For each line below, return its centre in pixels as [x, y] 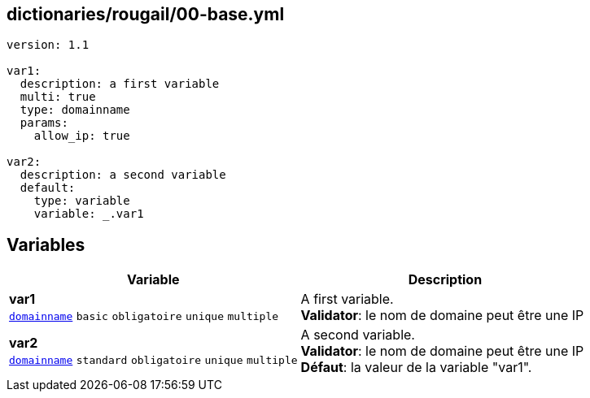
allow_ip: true [82, 136]
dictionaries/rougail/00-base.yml [146, 14]
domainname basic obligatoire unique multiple [144, 317]
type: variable [82, 201]
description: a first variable [120, 84]
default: [48, 188]
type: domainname [75, 110]
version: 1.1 [48, 45]
